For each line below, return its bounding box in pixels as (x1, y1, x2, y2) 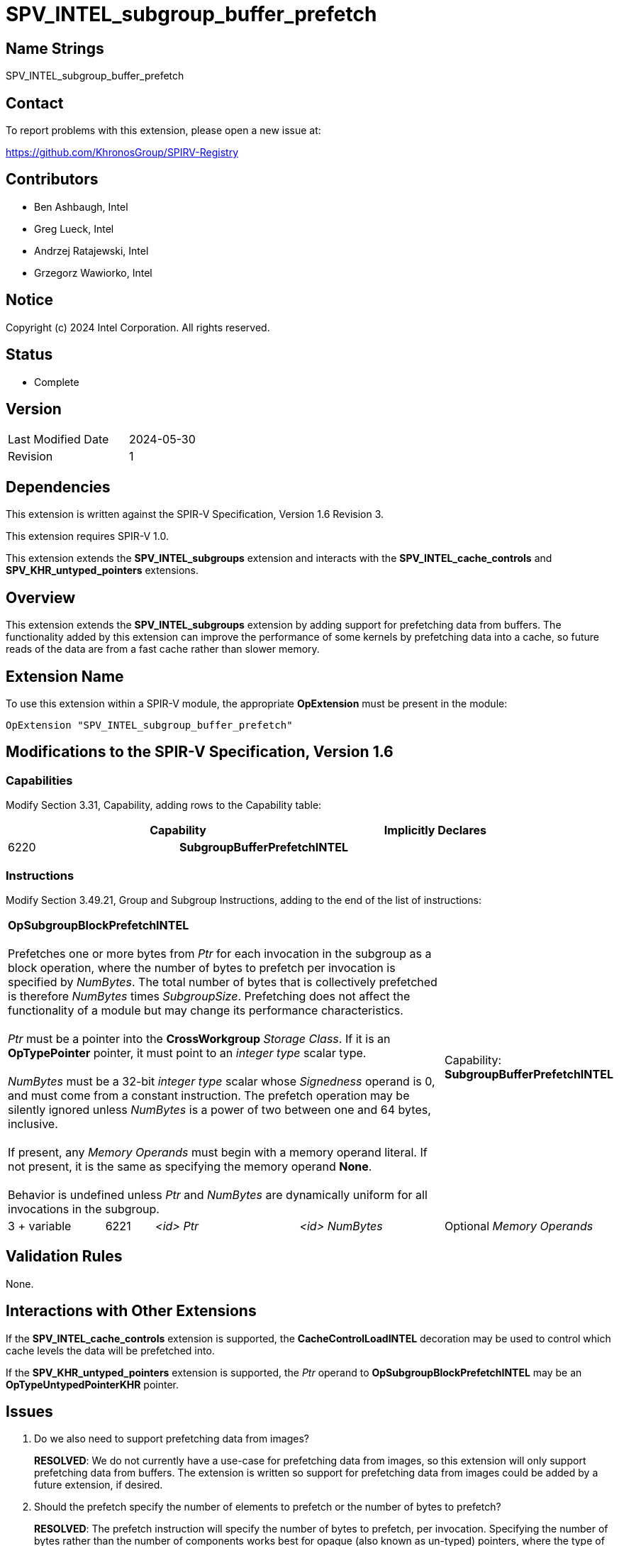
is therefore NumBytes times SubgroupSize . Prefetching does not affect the (8, 988, 411, 1003)
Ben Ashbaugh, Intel (34, 200, 128, 213)
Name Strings (6, 39, 104, 57)
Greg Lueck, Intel (34, 222, 114, 235)
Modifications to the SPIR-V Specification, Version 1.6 (6, 743, 394, 761)
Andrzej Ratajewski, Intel (34, 244, 149, 257)
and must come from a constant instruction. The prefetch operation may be (8, 1088, 410, 1103)
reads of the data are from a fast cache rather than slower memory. (6, 643, 320, 656)
